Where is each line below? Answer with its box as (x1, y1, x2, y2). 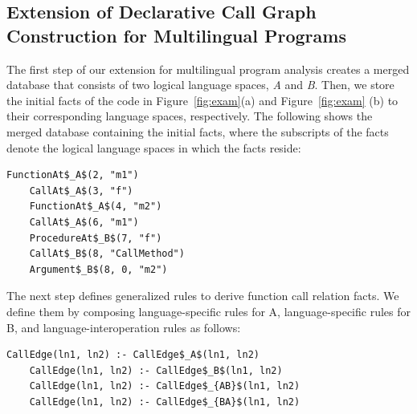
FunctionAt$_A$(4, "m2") (29, 201, 162, 213)
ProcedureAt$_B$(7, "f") (29, 232, 162, 244)
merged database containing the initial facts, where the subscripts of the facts (6, 123, 389, 140)
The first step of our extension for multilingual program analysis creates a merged (6, 60, 410, 77)
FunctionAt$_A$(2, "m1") (6, 169, 139, 181)
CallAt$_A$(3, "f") (29, 185, 133, 197)
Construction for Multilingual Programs (6, 22, 346, 47)
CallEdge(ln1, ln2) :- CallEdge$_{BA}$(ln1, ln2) (29, 396, 300, 408)
